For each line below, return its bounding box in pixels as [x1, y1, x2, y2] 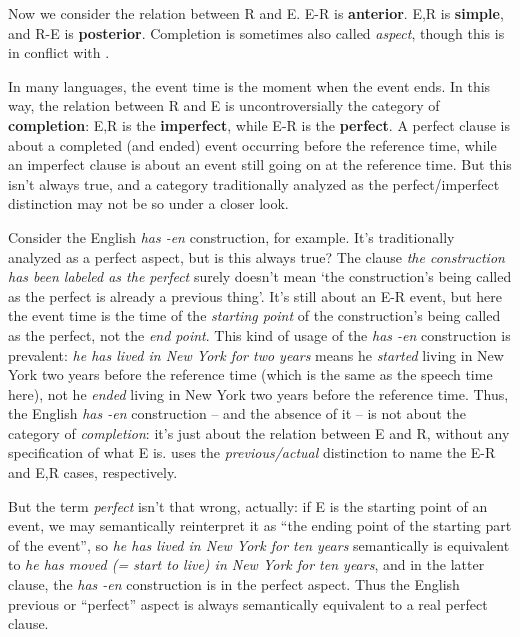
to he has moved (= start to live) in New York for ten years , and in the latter [8, 554, 485, 575]
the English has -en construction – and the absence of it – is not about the [8, 403, 466, 424]
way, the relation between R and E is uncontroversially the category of [8, 95, 440, 116]
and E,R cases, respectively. [8, 462, 178, 483]
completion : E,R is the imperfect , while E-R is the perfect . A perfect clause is [8, 114, 510, 135]
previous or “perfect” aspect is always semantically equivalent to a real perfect [8, 593, 488, 614]
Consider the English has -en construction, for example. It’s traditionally [8, 226, 455, 247]
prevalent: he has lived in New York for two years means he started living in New [8, 344, 504, 365]
